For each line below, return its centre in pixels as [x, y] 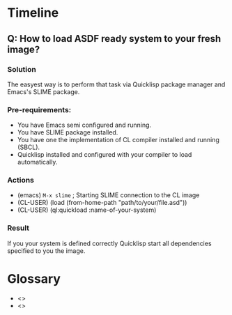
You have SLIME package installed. [68, 132]
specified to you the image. [46, 251]
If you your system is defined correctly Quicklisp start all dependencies [109, 243]
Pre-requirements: [39, 109]
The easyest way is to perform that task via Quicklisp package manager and [116, 84]
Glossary [34, 278]
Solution [22, 69]
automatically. [37, 162]
